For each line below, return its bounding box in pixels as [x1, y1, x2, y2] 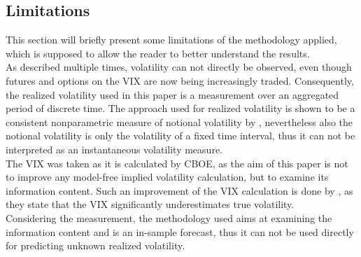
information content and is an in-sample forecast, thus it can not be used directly [6, 224, 354, 239]
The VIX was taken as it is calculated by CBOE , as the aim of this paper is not [6, 155, 348, 170]
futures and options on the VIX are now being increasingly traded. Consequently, [6, 73, 354, 88]
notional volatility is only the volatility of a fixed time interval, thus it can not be [6, 128, 355, 143]
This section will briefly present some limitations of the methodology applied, [6, 32, 337, 47]
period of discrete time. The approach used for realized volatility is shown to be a [6, 101, 355, 116]
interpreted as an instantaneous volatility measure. [6, 141, 222, 156]
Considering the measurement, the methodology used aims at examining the [6, 210, 332, 225]
